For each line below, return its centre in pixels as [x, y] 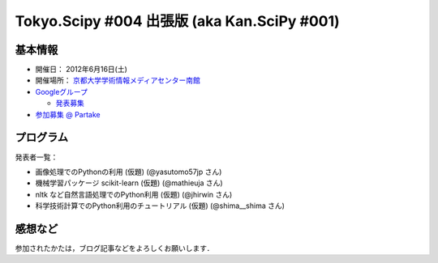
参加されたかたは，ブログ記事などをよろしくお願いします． [114, 248]
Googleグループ [62, 91]
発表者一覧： [36, 157]
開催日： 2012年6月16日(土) [81, 70]
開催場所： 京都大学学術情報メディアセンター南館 [118, 80]
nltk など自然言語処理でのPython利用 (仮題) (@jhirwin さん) [134, 194]
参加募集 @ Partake [68, 114]
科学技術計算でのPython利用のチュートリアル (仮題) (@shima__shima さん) [160, 206]
